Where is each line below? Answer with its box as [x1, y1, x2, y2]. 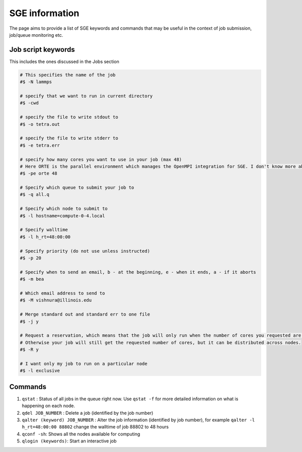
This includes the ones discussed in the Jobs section [9, 58, 119, 64]
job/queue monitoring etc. [9, 32, 63, 38]
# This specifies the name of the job [20, 72, 116, 78]
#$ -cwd [20, 100, 39, 106]
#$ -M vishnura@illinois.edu [20, 297, 92, 303]
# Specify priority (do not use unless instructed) [20, 248, 150, 254]
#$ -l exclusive [20, 368, 60, 373]
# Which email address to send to [20, 290, 105, 296]
